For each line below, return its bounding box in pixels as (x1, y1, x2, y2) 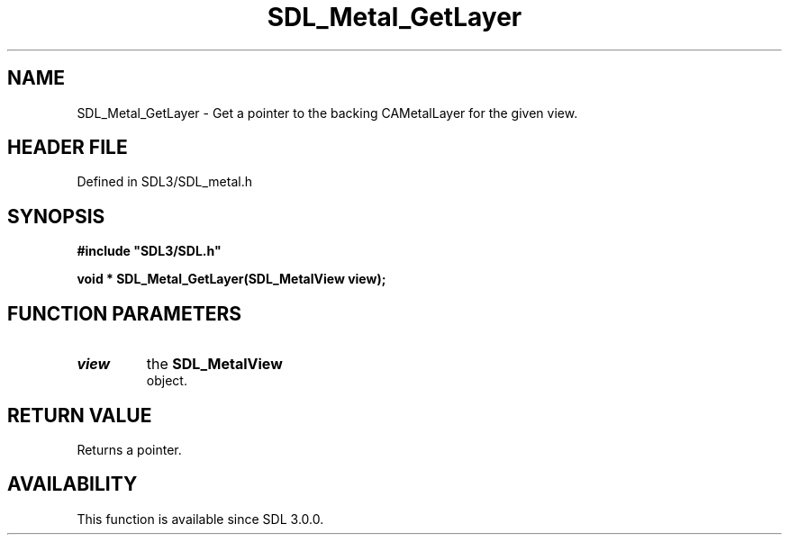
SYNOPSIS (7, 204, 105, 228)
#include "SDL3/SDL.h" (77, 243, 222, 259)
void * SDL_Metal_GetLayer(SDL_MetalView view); (77, 271, 386, 287)
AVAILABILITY (7, 473, 138, 496)
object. (146, 373, 187, 389)
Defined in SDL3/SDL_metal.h (77, 174, 252, 190)
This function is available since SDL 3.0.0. (77, 510, 324, 527)
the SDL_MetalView (146, 355, 283, 374)
